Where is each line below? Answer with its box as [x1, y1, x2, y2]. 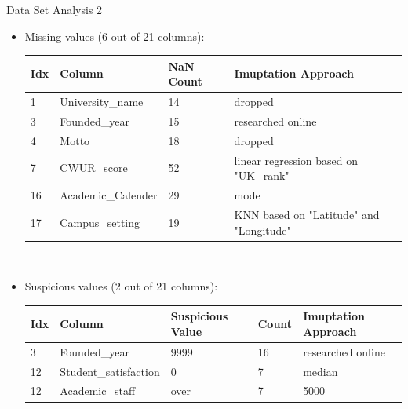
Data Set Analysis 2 [6, 2, 103, 17]
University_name [60, 93, 144, 110]
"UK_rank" [234, 167, 290, 184]
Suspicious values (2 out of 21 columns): [24, 278, 218, 294]
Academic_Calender [60, 187, 158, 203]
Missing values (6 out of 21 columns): [24, 27, 205, 44]
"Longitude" [234, 221, 291, 238]
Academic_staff [60, 382, 136, 399]
